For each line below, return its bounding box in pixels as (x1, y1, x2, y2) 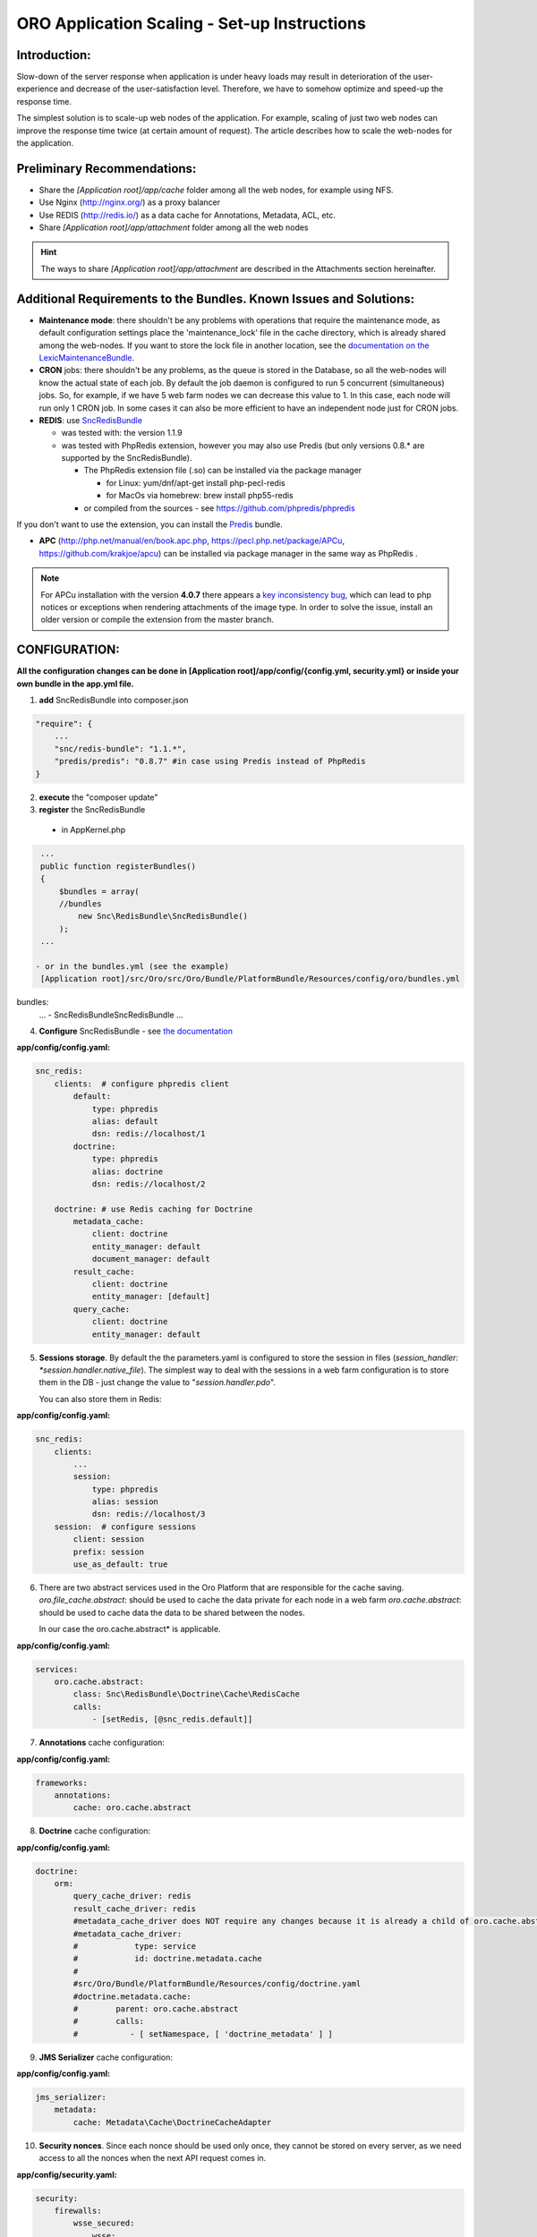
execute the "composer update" (38, 792, 158, 803)
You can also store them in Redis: (38, 1393, 162, 1404)
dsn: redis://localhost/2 (91, 1178, 206, 1189)
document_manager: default (91, 1254, 210, 1264)
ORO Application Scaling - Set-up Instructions (16, 13, 366, 33)
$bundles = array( (58, 886, 141, 897)
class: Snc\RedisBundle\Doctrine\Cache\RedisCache (72, 1689, 300, 1699)
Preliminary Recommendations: (16, 161, 197, 176)
